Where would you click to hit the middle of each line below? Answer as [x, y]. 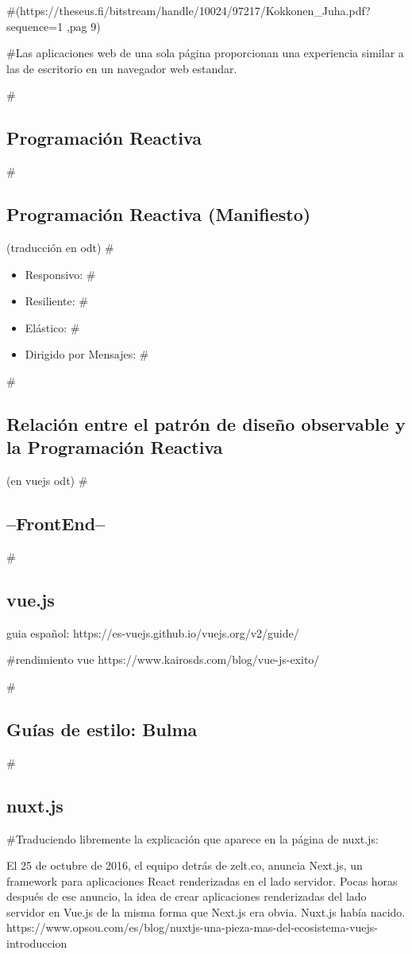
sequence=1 [35, 26]
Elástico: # [52, 327]
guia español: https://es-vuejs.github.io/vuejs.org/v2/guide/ [153, 632]
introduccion [37, 943]
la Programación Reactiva [115, 447]
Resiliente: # [56, 301]
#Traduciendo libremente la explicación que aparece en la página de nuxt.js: [193, 838]
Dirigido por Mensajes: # [87, 354]
